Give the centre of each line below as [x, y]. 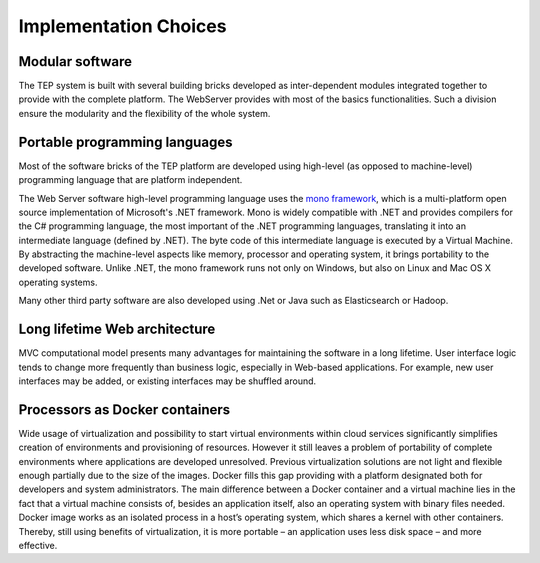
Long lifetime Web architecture [117, 329]
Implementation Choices [122, 26]
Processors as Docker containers [124, 409]
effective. [38, 545]
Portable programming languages [125, 141]
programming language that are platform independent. [130, 180]
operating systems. [58, 282]
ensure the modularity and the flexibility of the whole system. [144, 113]
